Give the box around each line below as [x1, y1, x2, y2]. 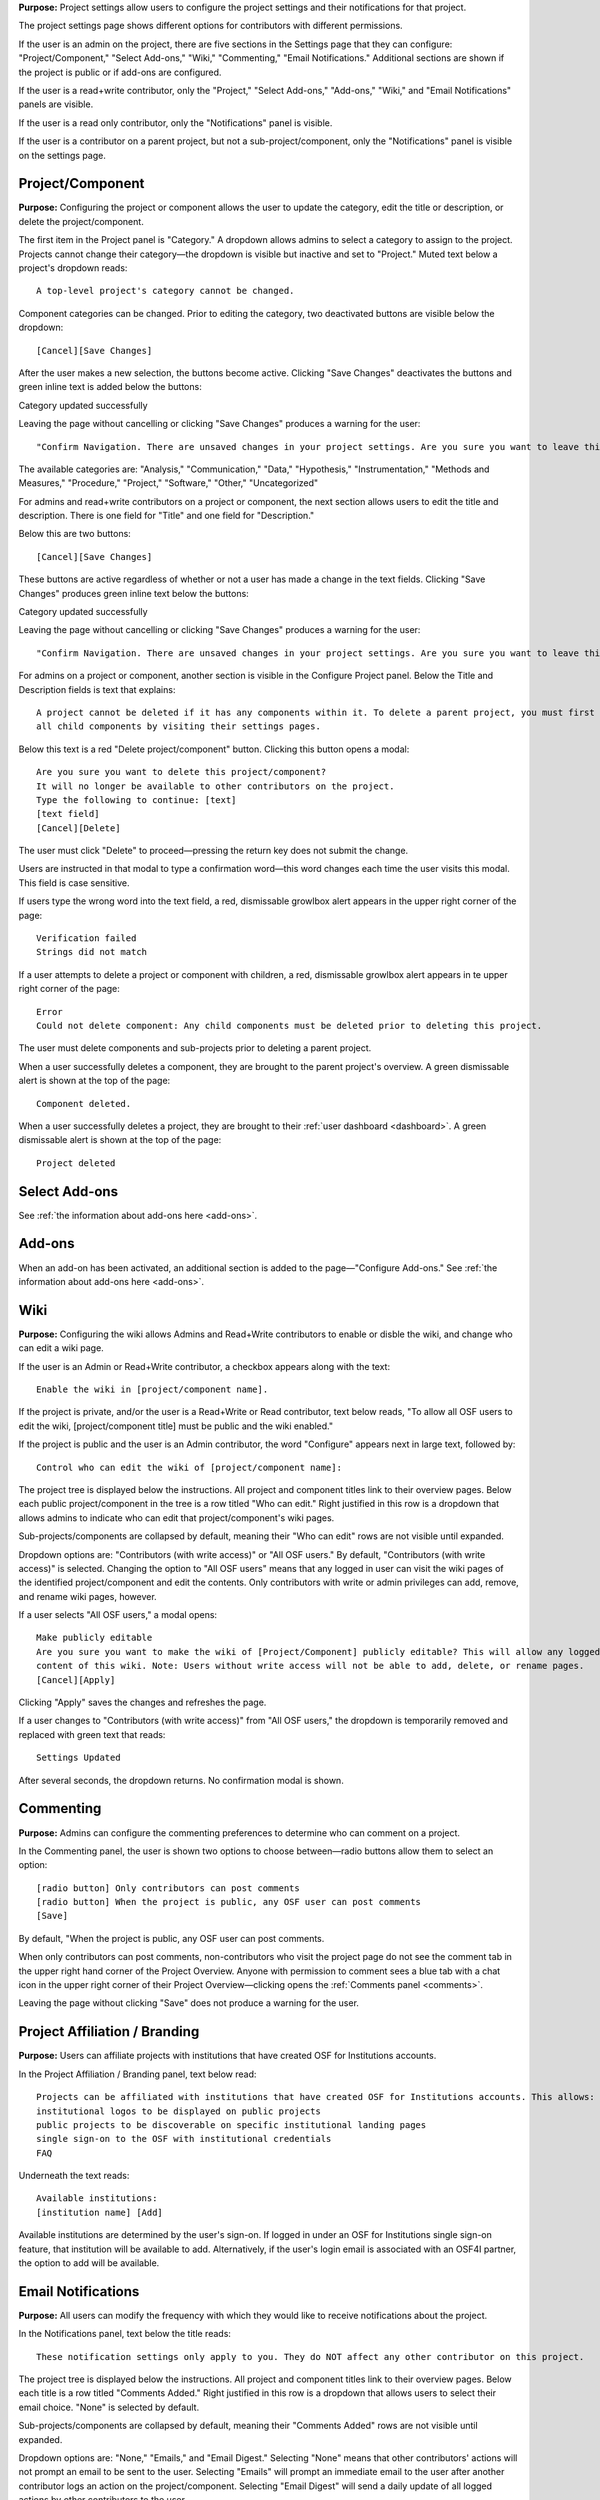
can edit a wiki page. [18, 1342, 104, 1354]
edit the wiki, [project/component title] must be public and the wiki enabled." [18, 1420, 334, 1432]
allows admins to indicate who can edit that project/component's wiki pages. [18, 1511, 335, 1524]
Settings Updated [36, 1752, 121, 1764]
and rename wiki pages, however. [18, 1590, 157, 1602]
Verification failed [36, 933, 137, 944]
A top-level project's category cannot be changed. [36, 285, 295, 297]
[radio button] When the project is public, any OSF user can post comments [36, 1896, 422, 1908]
